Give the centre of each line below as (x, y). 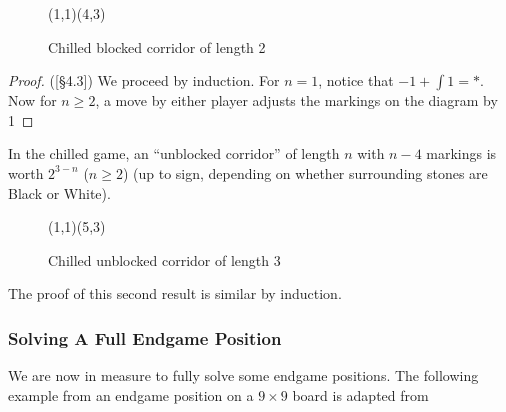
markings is (461, 153)
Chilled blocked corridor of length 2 (157, 46)
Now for (32, 100)
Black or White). (59, 192)
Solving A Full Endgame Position (145, 337)
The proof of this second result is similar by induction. (175, 293)
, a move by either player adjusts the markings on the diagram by (296, 100)
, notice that (356, 80)
